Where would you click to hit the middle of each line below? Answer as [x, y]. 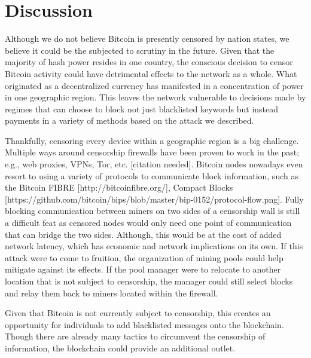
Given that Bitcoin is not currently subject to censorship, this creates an [138, 313]
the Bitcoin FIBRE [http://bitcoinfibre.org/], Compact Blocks [119, 187]
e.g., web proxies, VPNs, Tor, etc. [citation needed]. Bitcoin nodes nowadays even [154, 164]
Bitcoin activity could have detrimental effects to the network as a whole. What [151, 73]
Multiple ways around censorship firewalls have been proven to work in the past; [152, 152]
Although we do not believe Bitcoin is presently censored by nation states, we [147, 39]
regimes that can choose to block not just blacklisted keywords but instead [142, 108]
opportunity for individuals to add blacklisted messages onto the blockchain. [144, 324]
